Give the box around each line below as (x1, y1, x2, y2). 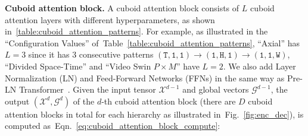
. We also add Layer (223, 59, 296, 72)
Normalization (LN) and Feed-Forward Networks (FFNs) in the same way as (5, 71, 285, 84)
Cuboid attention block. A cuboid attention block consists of (5, 2, 239, 14)
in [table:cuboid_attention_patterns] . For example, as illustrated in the (5, 25, 268, 37)
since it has (28, 48, 70, 61)
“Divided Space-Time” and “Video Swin (5, 59, 151, 72)
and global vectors (182, 83, 249, 96)
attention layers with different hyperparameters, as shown (5, 13, 215, 26)
